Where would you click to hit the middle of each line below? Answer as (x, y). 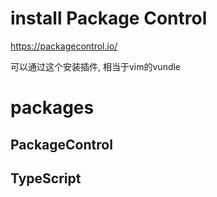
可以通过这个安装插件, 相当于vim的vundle (96, 66)
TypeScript (46, 178)
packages (52, 108)
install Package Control (109, 18)
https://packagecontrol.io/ (64, 46)
